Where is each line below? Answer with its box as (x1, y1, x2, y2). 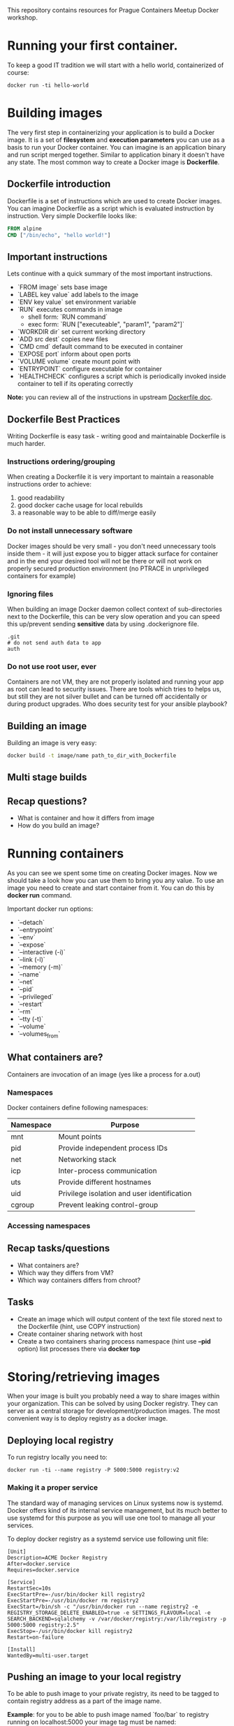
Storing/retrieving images (7, 1369, 161, 1385)
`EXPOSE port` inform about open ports (17, 350, 131, 359)
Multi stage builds (7, 772, 87, 784)
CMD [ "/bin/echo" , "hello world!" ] (7, 231, 111, 238)
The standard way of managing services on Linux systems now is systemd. (7, 1499, 224, 1507)
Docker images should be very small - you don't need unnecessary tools (7, 542, 217, 550)
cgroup (10, 1200, 35, 1209)
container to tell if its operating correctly (17, 380, 133, 388)
